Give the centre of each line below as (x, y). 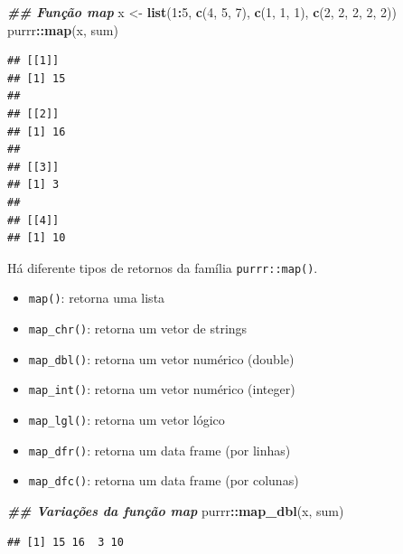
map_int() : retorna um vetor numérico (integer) (162, 389)
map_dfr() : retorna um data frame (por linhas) (159, 450)
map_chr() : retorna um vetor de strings (138, 329)
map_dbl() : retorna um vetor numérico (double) (161, 358)
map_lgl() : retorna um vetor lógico (127, 419)
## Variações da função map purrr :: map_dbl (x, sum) (176, 510)
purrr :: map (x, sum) (63, 29)
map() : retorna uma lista (97, 298)
